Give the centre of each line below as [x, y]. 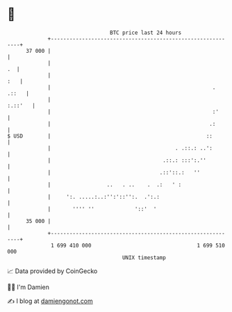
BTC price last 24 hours [146, 33]
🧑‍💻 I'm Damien [28, 287]
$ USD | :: [110, 136]
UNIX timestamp [144, 257]
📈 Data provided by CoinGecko [52, 271]
